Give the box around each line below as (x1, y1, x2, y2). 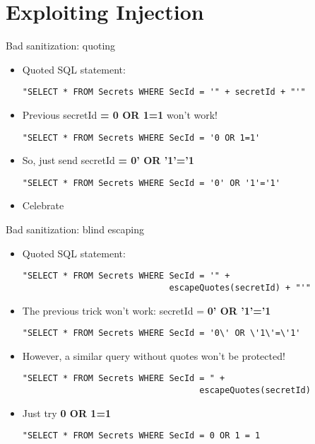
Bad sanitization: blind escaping (6, 222, 144, 237)
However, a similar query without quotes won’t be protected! (22, 348, 285, 363)
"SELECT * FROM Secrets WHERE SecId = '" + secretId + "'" (22, 87, 306, 98)
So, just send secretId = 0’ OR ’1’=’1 (22, 153, 194, 168)
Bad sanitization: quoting (6, 38, 116, 53)
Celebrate (22, 198, 64, 213)
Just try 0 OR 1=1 (22, 405, 111, 420)
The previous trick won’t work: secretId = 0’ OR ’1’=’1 (22, 303, 271, 317)
